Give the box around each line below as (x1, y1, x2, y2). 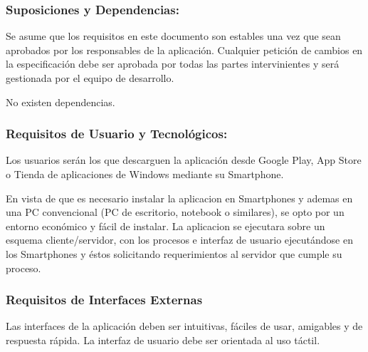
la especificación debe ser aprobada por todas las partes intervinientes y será (6, 56, 340, 71)
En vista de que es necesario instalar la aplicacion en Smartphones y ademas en (6, 190, 353, 205)
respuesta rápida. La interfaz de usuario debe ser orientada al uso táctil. (6, 332, 320, 347)
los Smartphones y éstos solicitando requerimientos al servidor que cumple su (6, 246, 342, 261)
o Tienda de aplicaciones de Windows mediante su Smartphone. (6, 167, 284, 181)
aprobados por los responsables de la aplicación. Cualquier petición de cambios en (6, 42, 363, 57)
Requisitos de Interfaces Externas (6, 291, 203, 309)
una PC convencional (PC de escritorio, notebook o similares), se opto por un (6, 205, 345, 219)
